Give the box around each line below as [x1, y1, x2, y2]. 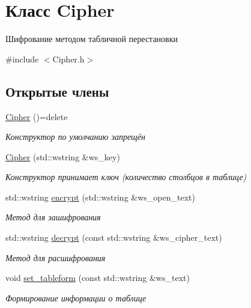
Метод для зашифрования [5, 211, 101, 223]
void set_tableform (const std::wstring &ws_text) [5, 271, 190, 284]
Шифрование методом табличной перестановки [5, 32, 178, 45]
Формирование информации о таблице [5, 291, 147, 304]
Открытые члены [5, 82, 109, 100]
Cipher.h [52, 52, 85, 65]
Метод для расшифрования [5, 251, 106, 264]
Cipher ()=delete [5, 110, 68, 122]
